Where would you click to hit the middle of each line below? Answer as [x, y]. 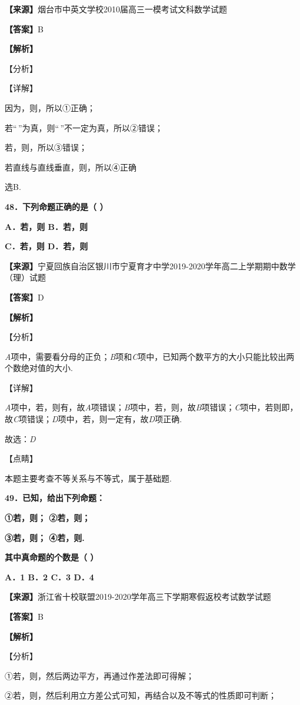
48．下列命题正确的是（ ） [56, 206]
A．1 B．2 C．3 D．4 [49, 577]
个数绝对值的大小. [39, 368]
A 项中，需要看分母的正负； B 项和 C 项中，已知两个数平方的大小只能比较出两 [150, 356]
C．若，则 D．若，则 [46, 246]
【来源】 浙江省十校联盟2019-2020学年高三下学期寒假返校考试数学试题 [138, 597]
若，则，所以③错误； [46, 147]
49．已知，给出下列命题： [55, 498]
